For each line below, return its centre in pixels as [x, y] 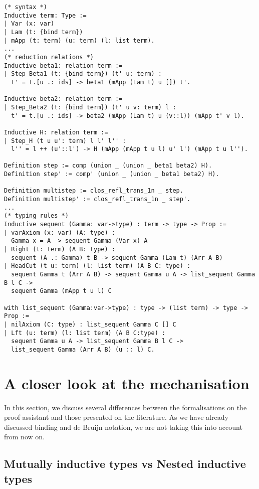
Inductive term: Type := [45, 15]
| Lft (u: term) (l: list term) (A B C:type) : [85, 333]
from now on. [24, 437]
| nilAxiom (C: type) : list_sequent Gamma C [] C [90, 324]
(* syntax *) [26, 7]
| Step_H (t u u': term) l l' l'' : [65, 141]
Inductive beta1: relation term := [63, 65]
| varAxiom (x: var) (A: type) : [60, 232]
